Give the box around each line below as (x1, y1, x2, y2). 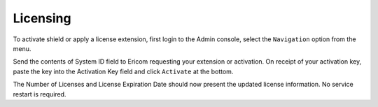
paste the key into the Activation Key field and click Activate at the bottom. (13, 67, 234, 76)
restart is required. (13, 90, 66, 98)
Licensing (13, 10, 71, 26)
